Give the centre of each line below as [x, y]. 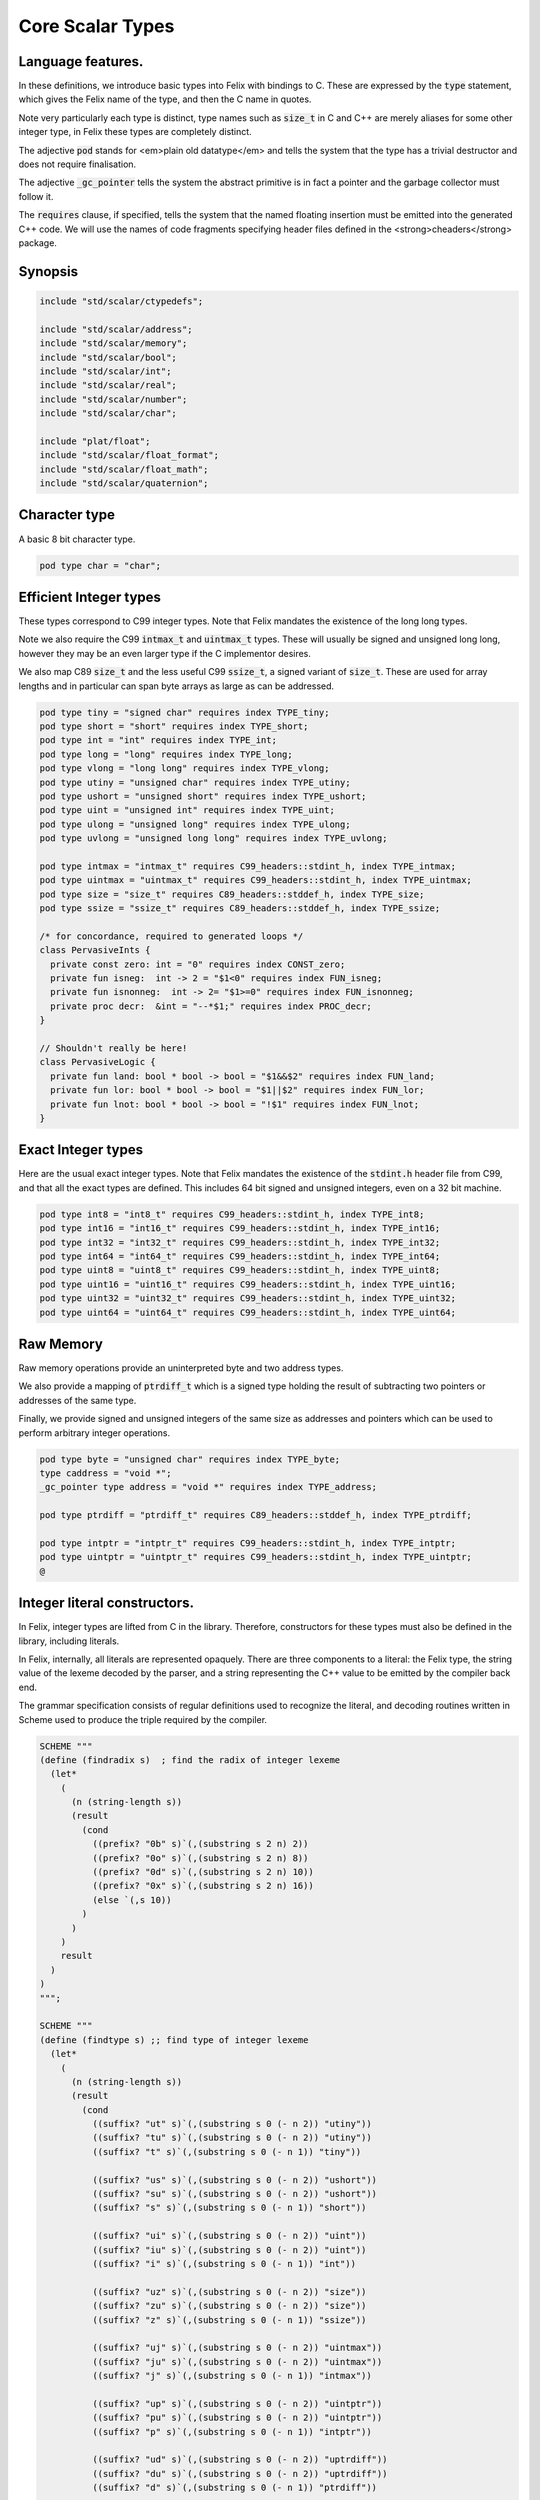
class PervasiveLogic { [98, 1062]
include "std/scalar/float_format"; [129, 455]
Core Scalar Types [96, 26]
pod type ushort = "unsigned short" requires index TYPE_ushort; [203, 796]
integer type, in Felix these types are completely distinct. [135, 132]
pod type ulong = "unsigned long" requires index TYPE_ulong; [195, 824]
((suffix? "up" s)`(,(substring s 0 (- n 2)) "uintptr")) [237, 2403]
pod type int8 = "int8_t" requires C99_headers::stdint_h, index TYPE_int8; [232, 1214]
